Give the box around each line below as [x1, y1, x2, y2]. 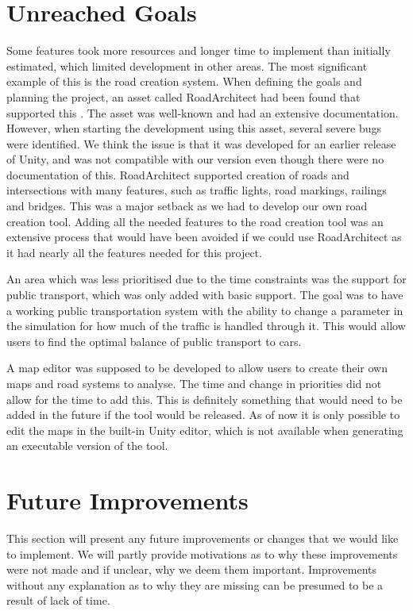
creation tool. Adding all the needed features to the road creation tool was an [6, 213, 384, 229]
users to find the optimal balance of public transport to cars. [6, 332, 302, 349]
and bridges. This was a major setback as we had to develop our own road [6, 198, 368, 214]
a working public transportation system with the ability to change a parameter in [6, 302, 403, 318]
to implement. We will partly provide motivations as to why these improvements [6, 545, 398, 562]
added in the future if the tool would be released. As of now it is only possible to [6, 406, 400, 423]
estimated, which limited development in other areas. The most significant [6, 57, 368, 74]
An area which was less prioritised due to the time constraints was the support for [6, 271, 407, 287]
